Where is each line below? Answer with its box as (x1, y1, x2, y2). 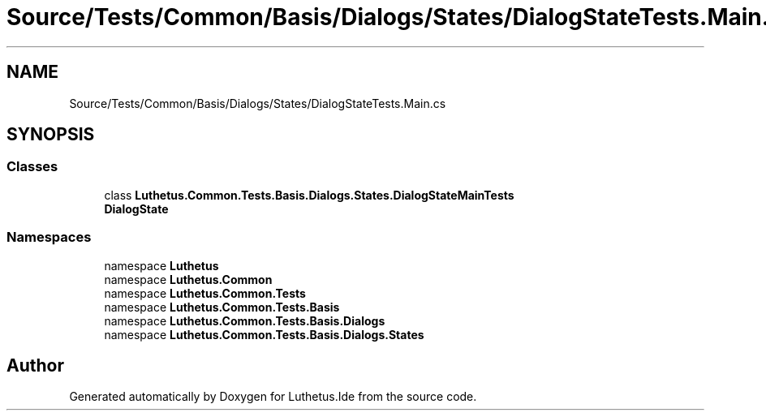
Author (6, 355, 64, 376)
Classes (6, 158, 58, 175)
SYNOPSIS (6, 124, 95, 145)
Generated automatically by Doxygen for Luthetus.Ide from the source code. (69, 389, 477, 404)
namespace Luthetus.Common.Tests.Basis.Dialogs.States (104, 327, 424, 342)
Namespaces (6, 229, 92, 246)
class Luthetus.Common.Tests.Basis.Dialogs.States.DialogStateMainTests (104, 187, 514, 202)
